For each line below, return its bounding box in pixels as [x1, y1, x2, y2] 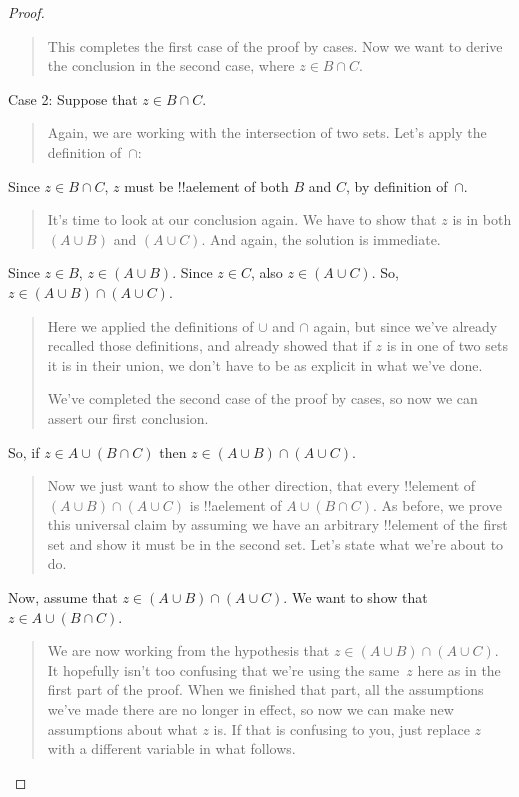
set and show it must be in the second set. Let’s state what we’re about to [47, 533, 504, 554]
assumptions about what [47, 718, 198, 739]
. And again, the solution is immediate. [201, 228, 441, 249]
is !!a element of [189, 494, 282, 515]
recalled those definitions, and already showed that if [47, 335, 371, 356]
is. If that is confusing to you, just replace [213, 718, 470, 739]
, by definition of [345, 175, 448, 196]
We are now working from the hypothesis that [47, 640, 330, 661]
